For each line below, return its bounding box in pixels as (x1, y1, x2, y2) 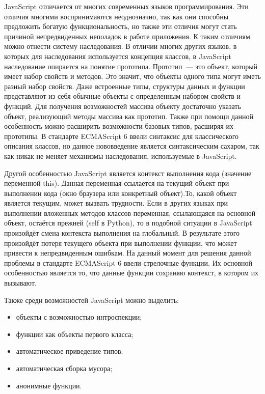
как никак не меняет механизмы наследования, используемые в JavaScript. (4, 150, 237, 161)
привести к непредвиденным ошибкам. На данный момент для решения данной (4, 247, 251, 258)
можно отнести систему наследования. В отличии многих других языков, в (4, 41, 237, 51)
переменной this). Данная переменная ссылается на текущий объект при (4, 178, 229, 188)
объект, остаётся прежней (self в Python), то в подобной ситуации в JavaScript (4, 217, 252, 228)
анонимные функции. (16, 380, 82, 390)
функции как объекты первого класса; (16, 328, 134, 339)
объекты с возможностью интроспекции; (16, 312, 142, 322)
